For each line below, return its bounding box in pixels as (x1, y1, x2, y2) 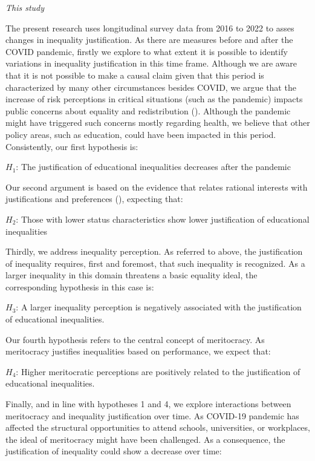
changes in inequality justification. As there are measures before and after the (5, 33, 293, 46)
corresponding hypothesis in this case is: (5, 280, 154, 293)
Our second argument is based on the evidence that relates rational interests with (5, 180, 308, 193)
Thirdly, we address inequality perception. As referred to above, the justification (5, 245, 303, 258)
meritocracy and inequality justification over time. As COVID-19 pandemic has (5, 409, 299, 422)
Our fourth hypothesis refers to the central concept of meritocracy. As (5, 333, 265, 345)
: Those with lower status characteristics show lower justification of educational (16, 212, 310, 225)
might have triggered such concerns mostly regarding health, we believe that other (5, 116, 310, 129)
